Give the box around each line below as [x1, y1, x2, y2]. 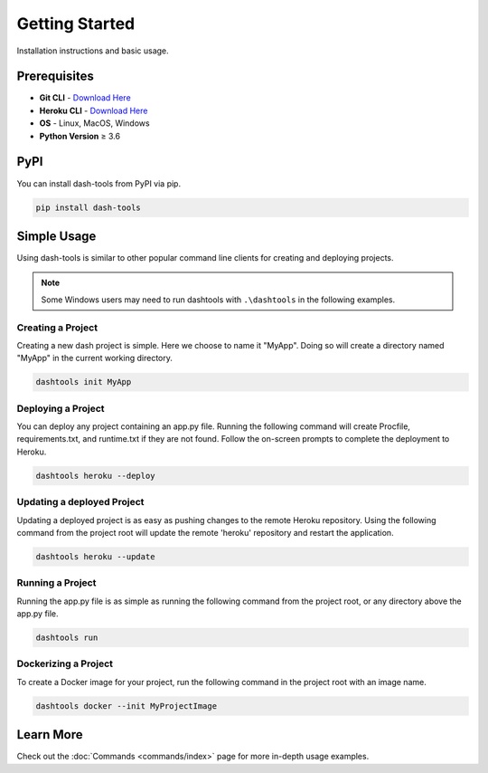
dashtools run [35, 633, 99, 643]
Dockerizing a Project [16, 657, 113, 670]
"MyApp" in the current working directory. [16, 353, 174, 364]
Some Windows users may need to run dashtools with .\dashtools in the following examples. [41, 294, 396, 305]
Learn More [16, 727, 83, 742]
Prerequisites [16, 69, 94, 84]
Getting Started [16, 14, 136, 33]
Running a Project [16, 577, 97, 589]
